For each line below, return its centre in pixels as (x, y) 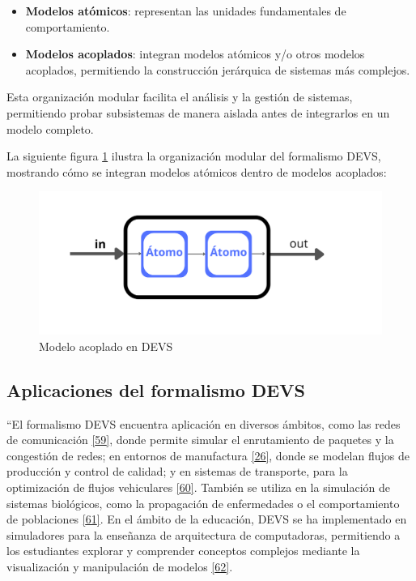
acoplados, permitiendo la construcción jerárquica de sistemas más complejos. (218, 69)
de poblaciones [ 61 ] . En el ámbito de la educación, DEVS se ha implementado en (207, 519)
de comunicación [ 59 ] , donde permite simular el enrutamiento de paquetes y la (200, 440)
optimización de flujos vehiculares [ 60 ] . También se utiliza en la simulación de (199, 487)
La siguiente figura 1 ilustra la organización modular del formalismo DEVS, (194, 156)
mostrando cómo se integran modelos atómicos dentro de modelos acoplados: (197, 171)
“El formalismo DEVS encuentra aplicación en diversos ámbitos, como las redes (204, 423)
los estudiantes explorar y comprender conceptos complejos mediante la (183, 551)
